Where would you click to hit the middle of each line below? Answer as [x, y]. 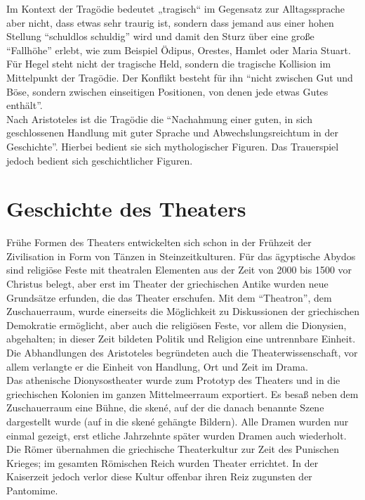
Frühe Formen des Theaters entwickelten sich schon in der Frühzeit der [159, 242]
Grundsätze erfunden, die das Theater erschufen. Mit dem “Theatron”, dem [169, 297]
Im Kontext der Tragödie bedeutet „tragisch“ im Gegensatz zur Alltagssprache [176, 8]
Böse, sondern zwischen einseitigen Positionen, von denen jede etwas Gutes [167, 91]
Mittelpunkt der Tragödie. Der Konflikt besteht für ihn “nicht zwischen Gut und [180, 77]
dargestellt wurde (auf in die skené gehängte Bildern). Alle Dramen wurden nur [178, 421]
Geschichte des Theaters [126, 209]
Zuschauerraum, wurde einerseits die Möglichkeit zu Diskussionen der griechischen [183, 311]
